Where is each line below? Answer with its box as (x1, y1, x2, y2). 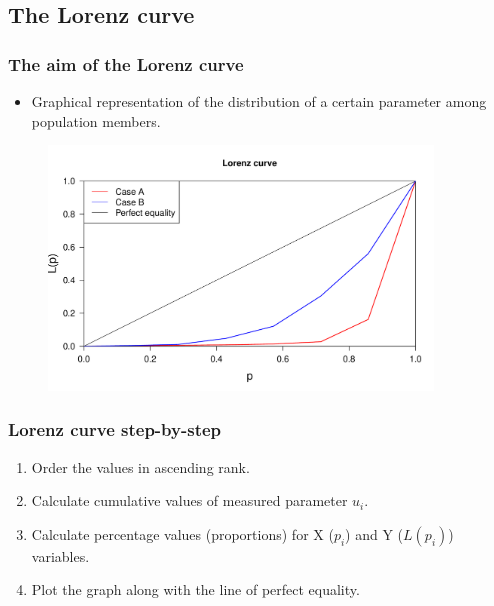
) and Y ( (345, 523, 404, 544)
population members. (31, 110, 161, 131)
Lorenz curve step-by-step (8, 417, 222, 442)
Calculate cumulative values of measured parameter (31, 490, 348, 511)
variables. (31, 545, 90, 566)
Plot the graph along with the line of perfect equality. (31, 579, 360, 600)
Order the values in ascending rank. (31, 456, 250, 477)
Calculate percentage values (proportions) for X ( (31, 523, 334, 544)
